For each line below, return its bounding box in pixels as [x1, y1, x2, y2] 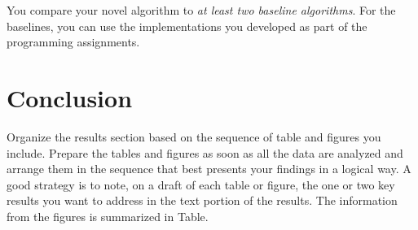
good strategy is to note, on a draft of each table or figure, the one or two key [7, 176, 395, 193]
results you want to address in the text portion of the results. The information [7, 192, 398, 209]
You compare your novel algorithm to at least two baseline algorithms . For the [7, 2, 396, 18]
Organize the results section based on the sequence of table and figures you [7, 128, 381, 145]
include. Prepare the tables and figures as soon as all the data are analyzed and [7, 144, 403, 161]
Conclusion [7, 80, 133, 114]
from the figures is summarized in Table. [7, 207, 209, 224]
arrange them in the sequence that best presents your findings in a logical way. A [7, 160, 411, 177]
